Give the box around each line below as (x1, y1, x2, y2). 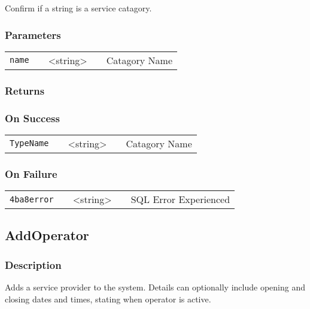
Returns (5, 83, 45, 98)
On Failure (5, 166, 57, 181)
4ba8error (10, 194, 54, 204)
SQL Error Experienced (130, 192, 230, 207)
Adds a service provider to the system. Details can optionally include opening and (5, 281, 305, 293)
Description (5, 257, 62, 272)
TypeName (10, 138, 49, 149)
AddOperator (5, 226, 89, 244)
